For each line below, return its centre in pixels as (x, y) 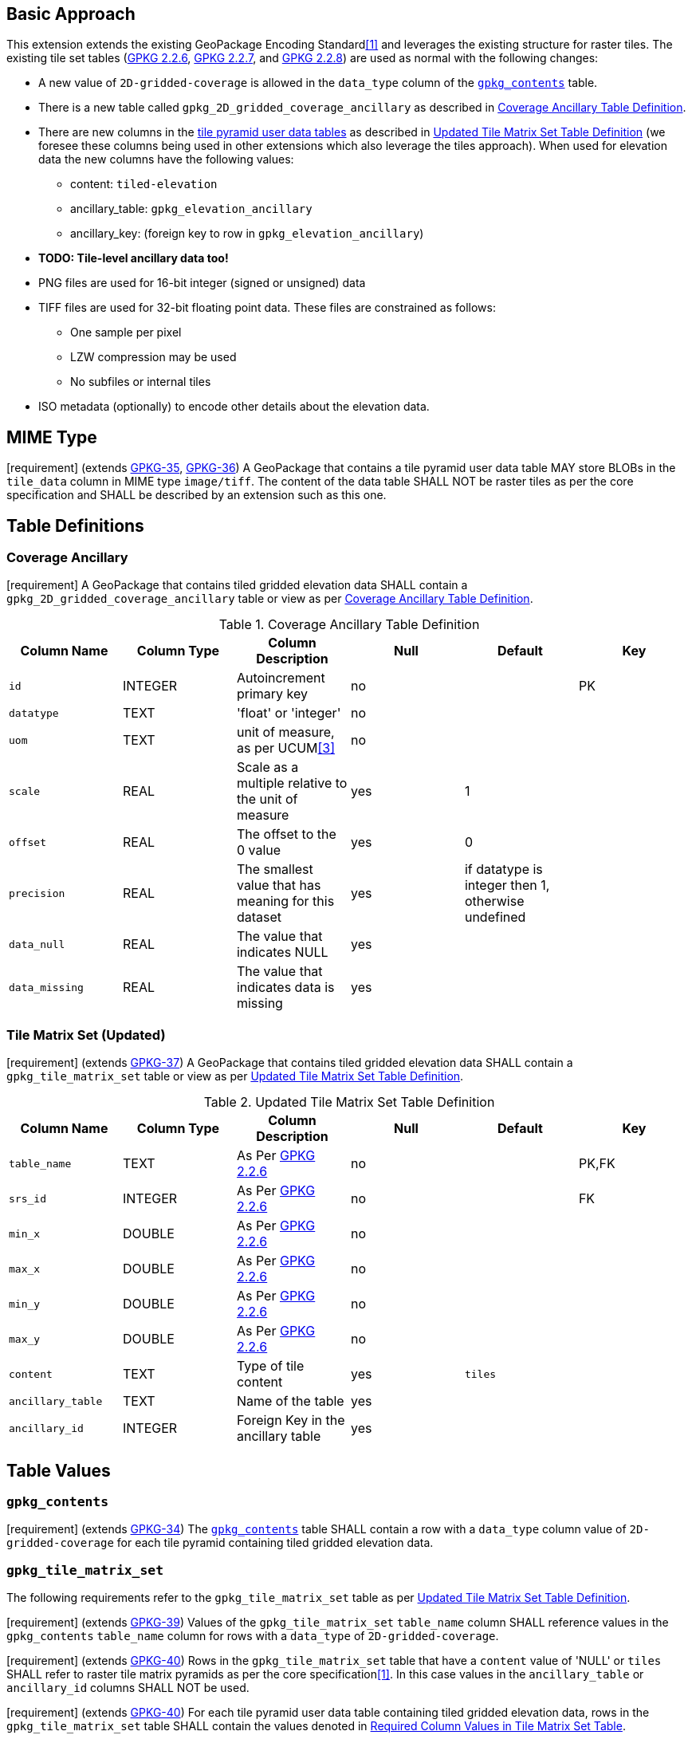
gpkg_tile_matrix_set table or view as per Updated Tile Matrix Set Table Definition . (235, 1076)
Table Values (59, 1470)
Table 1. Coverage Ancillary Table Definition (349, 625)
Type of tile (270, 1366)
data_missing (46, 987)
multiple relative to (292, 783)
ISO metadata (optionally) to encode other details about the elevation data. (234, 407)
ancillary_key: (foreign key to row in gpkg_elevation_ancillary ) (247, 234)
